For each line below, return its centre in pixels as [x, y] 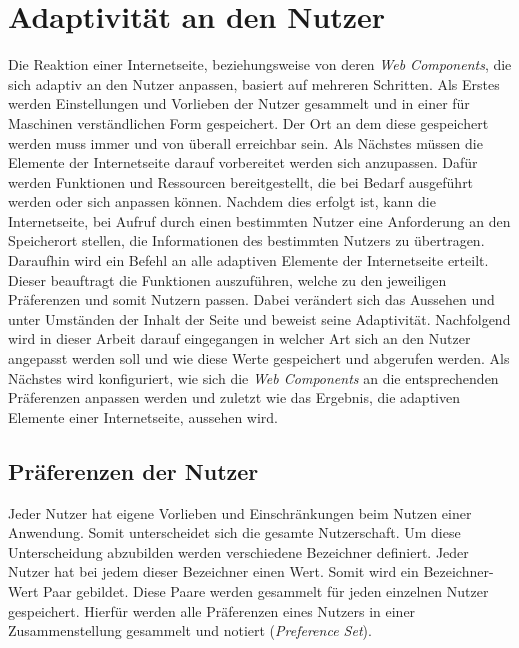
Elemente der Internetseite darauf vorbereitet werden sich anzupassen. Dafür [243, 162]
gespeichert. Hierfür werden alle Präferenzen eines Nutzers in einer [212, 610]
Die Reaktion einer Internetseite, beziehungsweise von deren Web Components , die [260, 64]
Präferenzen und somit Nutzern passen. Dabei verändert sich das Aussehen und [251, 299]
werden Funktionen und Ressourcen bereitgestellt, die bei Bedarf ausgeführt [241, 181]
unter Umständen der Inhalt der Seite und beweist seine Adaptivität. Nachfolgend [259, 318]
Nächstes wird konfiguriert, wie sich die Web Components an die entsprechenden [253, 377]
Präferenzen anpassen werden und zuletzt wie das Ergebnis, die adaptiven [234, 397]
